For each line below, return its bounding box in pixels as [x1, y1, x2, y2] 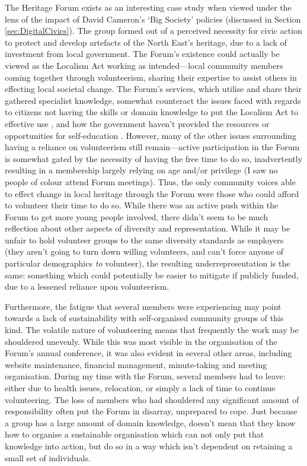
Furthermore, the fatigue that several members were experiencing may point [5, 300, 282, 312]
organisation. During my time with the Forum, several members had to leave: [5, 370, 286, 382]
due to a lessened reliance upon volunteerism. [5, 280, 170, 293]
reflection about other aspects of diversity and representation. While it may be [5, 222, 290, 234]
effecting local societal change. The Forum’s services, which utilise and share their [5, 83, 302, 95]
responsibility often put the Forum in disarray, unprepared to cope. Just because [5, 405, 298, 417]
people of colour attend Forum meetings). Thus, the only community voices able [5, 175, 296, 188]
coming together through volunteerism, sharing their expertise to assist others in [5, 71, 297, 83]
